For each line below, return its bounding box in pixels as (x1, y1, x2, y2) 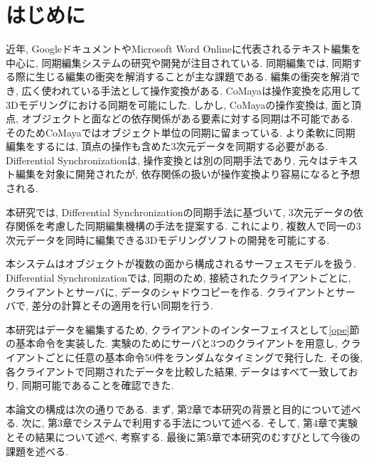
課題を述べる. (6, 443, 68, 458)
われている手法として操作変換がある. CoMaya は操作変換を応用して (51, 83, 361, 97)
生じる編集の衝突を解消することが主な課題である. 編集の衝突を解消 (35, 69, 351, 84)
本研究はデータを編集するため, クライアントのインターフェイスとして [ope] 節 (6, 321, 360, 336)
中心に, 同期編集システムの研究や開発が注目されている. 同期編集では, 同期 (6, 55, 352, 70)
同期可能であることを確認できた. (21, 378, 174, 393)
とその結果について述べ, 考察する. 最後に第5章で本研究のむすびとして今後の (6, 429, 360, 444)
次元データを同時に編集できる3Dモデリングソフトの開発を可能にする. (6, 232, 330, 247)
